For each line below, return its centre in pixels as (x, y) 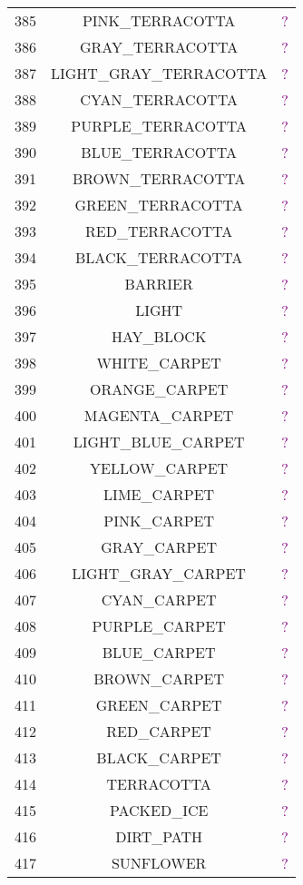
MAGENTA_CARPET (159, 415)
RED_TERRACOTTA (159, 231)
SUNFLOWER (159, 863)
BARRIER (159, 284)
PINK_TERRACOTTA (159, 20)
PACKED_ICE (159, 810)
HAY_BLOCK (159, 336)
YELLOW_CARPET (159, 468)
